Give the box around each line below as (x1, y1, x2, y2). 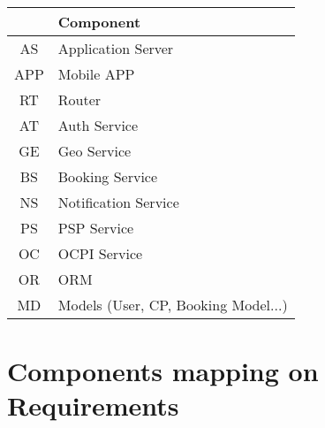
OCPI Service (57, 243, 143, 264)
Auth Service (57, 115, 139, 135)
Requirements (7, 387, 179, 424)
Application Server (57, 38, 174, 58)
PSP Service (57, 218, 134, 238)
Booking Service (57, 166, 158, 187)
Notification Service (57, 192, 179, 212)
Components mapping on (7, 353, 319, 389)
